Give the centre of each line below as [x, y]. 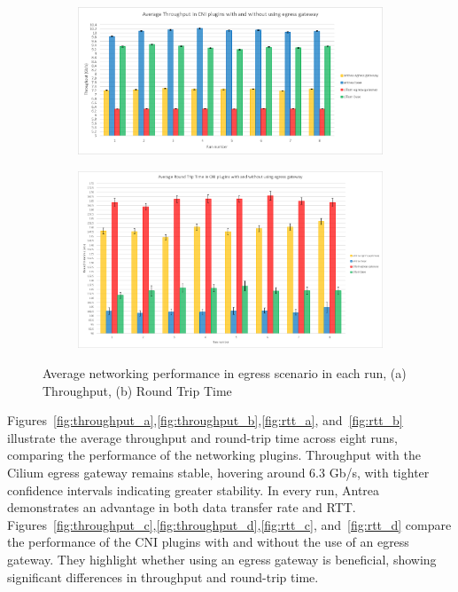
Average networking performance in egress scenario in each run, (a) [225, 373]
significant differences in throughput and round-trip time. [163, 576]
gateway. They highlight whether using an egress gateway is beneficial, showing [222, 559]
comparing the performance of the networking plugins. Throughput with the [214, 455]
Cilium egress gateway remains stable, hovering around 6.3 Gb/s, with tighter [218, 472]
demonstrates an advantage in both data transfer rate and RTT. [182, 507]
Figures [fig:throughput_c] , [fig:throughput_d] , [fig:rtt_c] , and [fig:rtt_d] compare [229, 524]
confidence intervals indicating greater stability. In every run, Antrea [194, 489]
